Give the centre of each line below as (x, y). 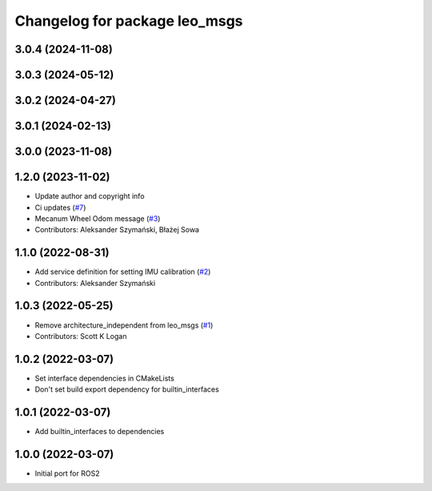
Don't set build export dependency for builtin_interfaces (127, 389)
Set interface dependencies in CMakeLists (105, 378)
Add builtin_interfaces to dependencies (100, 432)
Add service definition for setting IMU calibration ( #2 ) (123, 272)
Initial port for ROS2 (67, 473)
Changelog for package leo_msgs (129, 21)
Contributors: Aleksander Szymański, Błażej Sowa (117, 230)
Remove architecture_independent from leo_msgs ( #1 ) (124, 325)
